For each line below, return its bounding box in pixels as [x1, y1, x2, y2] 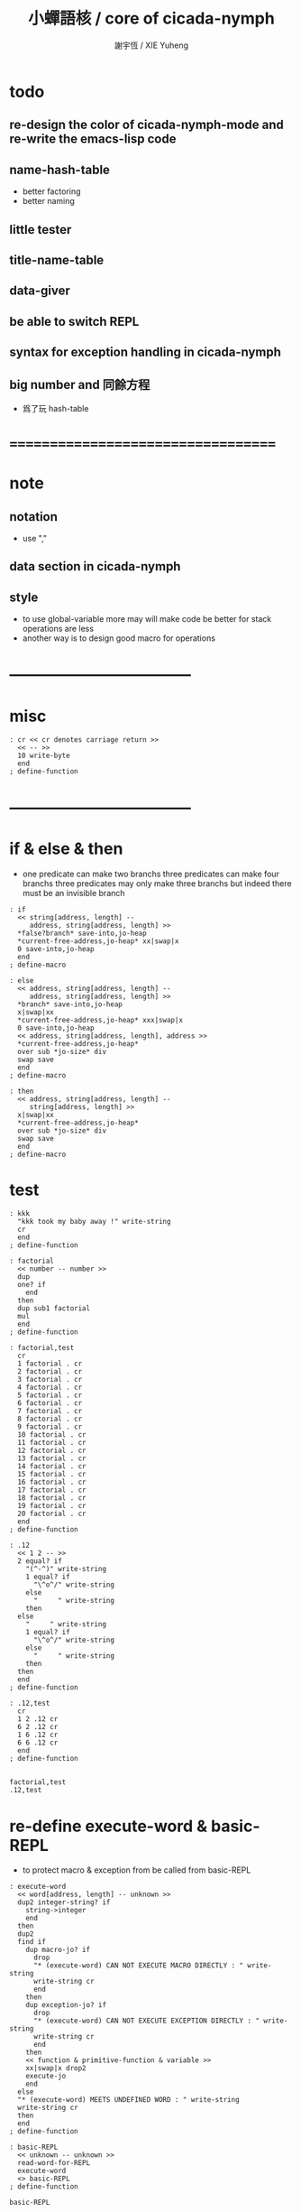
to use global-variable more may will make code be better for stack [22, 614, 272, 625]
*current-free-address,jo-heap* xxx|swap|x [17, 1015, 183, 1024]
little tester [9, 222, 72, 237]
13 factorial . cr [17, 1454, 87, 1463]
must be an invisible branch [22, 887, 125, 898]
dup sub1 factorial [17, 1304, 91, 1313]
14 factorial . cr [17, 1462, 87, 1471]
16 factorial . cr [17, 1477, 87, 1487]
